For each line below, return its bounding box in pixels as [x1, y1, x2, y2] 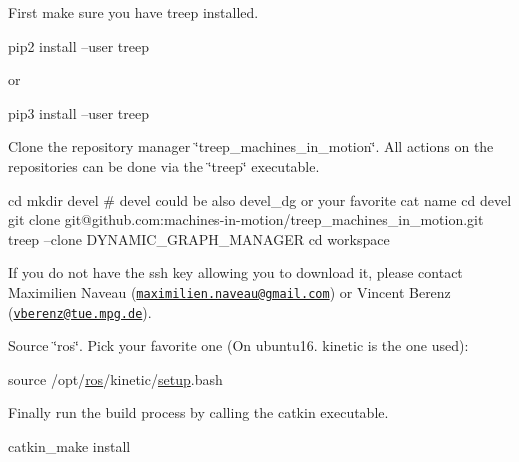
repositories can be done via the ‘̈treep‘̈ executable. [8, 155, 320, 176]
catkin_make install [8, 436, 131, 457]
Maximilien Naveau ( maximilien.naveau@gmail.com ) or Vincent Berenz [8, 281, 451, 302]
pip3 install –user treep [8, 102, 150, 123]
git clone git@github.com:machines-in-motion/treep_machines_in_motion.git [8, 209, 484, 230]
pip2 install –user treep [8, 35, 150, 56]
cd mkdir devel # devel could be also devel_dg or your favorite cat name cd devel [8, 189, 512, 210]
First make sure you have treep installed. [8, 2, 259, 22]
